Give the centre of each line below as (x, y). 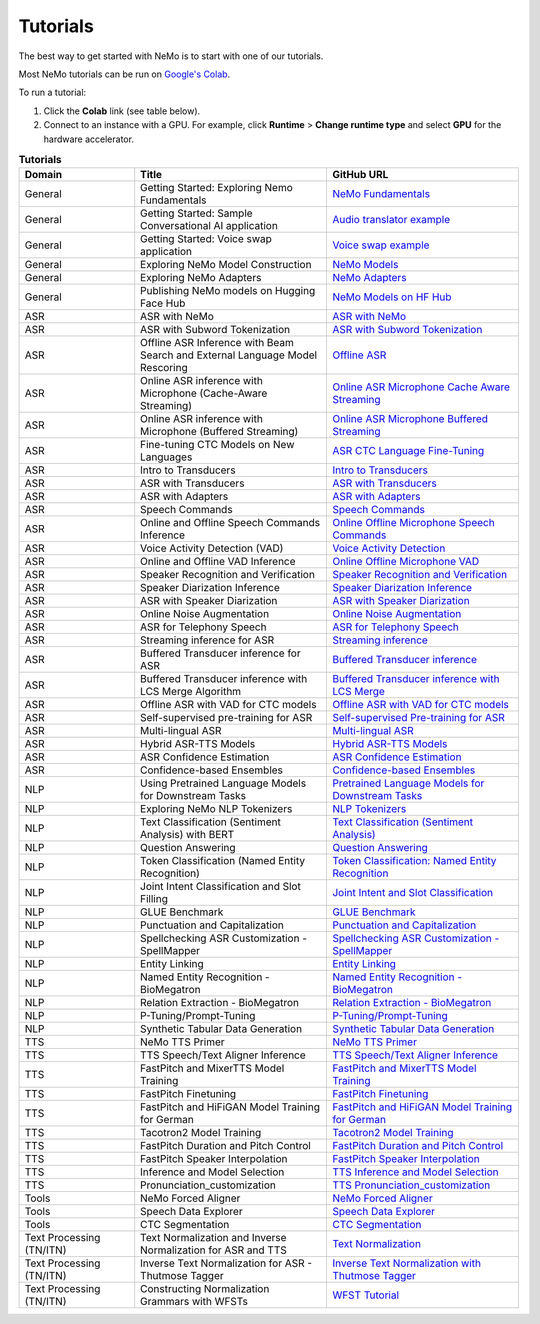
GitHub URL (360, 175)
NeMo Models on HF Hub (391, 297)
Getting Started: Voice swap (206, 239)
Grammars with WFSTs (194, 1302)
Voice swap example (380, 245)
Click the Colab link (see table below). (122, 111)
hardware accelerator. (89, 139)
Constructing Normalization (205, 1289)
